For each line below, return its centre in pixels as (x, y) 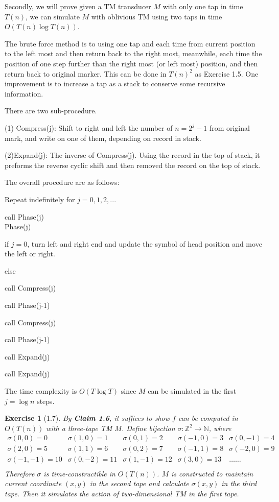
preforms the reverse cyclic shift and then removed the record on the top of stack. (133, 165)
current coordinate (33, 483)
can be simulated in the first (192, 391)
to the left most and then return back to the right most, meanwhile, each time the (133, 53)
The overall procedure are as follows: (62, 182)
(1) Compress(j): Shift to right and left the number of (89, 127)
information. (24, 93)
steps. (46, 401)
